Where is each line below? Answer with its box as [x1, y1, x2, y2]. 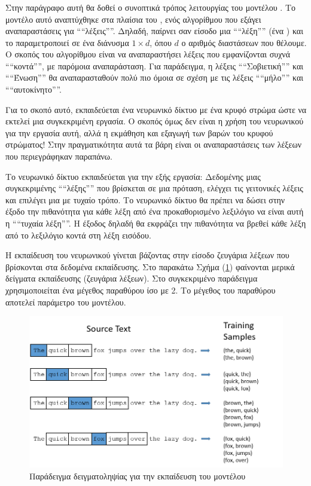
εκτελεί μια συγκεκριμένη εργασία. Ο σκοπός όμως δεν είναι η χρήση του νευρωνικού [5, 115, 304, 127]
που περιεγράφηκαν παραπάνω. [5, 150, 112, 163]
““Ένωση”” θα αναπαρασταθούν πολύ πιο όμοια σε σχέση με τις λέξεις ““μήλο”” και [5, 71, 304, 84]
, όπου [150, 36, 172, 48]
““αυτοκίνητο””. [5, 83, 62, 96]
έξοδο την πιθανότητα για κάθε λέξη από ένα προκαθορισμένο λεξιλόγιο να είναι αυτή [5, 205, 304, 218]
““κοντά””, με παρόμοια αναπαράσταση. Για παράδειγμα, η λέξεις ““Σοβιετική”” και [5, 59, 304, 72]
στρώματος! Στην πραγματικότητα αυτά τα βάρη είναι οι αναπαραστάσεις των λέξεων [5, 138, 302, 151]
